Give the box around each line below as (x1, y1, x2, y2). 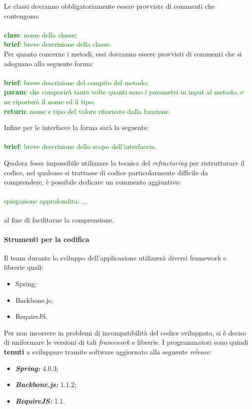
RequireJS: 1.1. (15, 395, 65, 406)
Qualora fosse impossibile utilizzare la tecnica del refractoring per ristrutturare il (4, 157, 245, 167)
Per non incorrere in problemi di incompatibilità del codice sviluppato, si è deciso (4, 327, 247, 337)
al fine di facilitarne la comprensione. (4, 215, 114, 225)
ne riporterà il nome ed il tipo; (4, 96, 95, 106)
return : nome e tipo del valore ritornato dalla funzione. (4, 106, 171, 116)
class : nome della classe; (4, 29, 77, 39)
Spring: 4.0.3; (15, 363, 59, 373)
